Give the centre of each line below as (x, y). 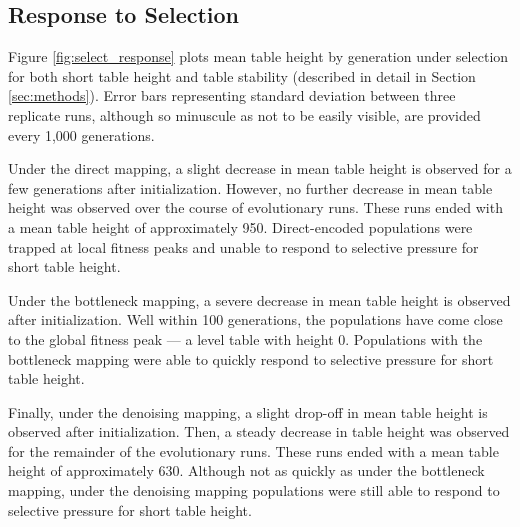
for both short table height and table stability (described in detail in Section (242, 75)
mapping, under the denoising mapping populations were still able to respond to (254, 490)
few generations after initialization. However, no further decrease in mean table (250, 187)
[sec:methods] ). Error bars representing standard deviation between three (232, 95)
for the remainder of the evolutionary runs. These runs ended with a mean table (253, 450)
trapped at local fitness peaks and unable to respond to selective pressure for (243, 246)
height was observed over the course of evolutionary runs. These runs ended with (255, 207)
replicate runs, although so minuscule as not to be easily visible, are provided (244, 114)
